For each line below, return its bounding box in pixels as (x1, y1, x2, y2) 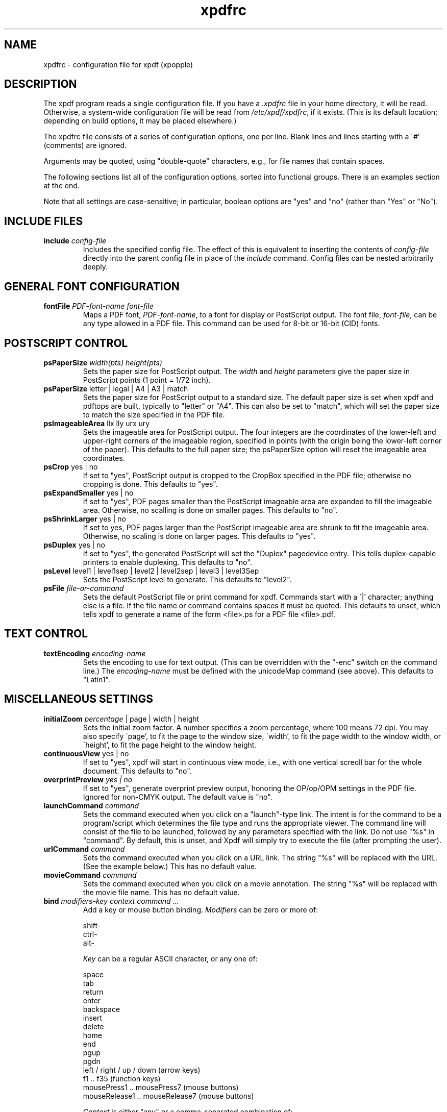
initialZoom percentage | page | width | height (43, 714, 200, 723)
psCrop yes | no (43, 462, 98, 471)
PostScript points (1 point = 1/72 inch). (83, 375, 211, 384)
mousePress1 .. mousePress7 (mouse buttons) (83, 1082, 239, 1092)
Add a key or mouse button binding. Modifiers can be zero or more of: (83, 905, 318, 914)
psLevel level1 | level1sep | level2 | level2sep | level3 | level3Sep (43, 566, 259, 575)
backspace (83, 1004, 120, 1014)
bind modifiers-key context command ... (43, 896, 179, 905)
